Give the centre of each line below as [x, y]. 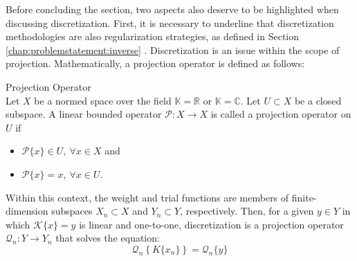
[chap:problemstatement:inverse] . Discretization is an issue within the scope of [173, 49]
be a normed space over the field [103, 100]
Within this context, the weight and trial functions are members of [147, 197]
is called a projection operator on [281, 114]
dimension [27, 211]
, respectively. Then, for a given [247, 211]
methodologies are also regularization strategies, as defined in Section [153, 36]
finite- [304, 197]
